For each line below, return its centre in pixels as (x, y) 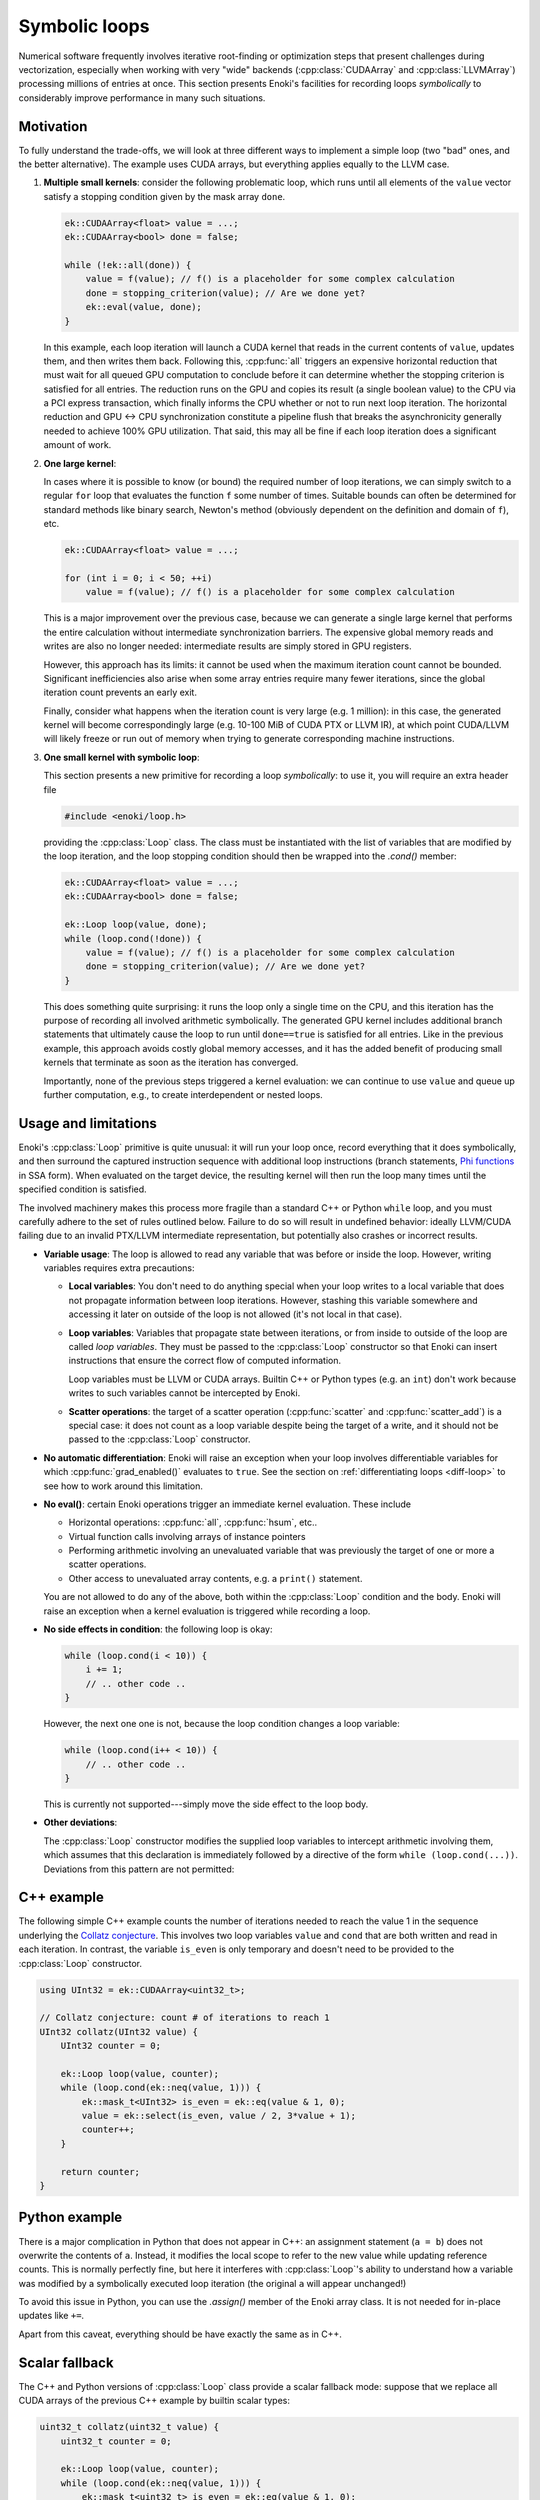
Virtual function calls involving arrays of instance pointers (187, 1536)
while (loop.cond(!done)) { (133, 938)
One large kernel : (80, 463)
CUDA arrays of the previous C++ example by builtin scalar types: (154, 2401)
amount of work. (77, 445)
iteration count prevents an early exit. (120, 692)
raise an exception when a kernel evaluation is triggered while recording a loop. (207, 1611)
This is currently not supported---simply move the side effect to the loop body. (206, 1804)
